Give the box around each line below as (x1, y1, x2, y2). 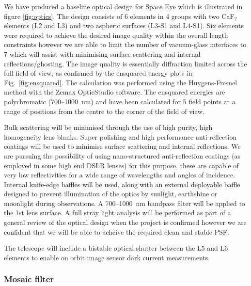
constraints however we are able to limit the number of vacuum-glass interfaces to (4, 39, 247, 49)
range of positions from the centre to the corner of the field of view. (4, 106, 204, 116)
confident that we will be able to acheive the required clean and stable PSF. (4, 226, 229, 237)
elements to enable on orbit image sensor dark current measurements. (4, 252, 210, 262)
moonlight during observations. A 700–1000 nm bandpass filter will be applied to (4, 198, 245, 208)
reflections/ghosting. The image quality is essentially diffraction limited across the (4, 58, 247, 68)
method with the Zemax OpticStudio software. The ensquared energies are (4, 87, 225, 97)
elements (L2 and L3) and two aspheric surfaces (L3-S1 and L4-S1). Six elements (4, 20, 244, 31)
